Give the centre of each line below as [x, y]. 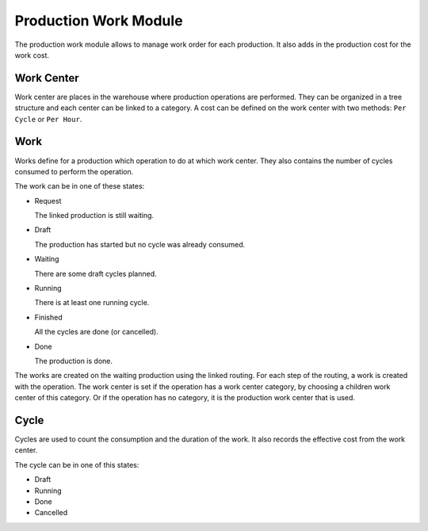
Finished [48, 317]
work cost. [32, 55]
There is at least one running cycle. [92, 303]
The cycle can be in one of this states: [77, 464]
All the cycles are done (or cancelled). [96, 332]
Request [48, 201]
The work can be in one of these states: [80, 186]
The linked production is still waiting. [94, 216]
